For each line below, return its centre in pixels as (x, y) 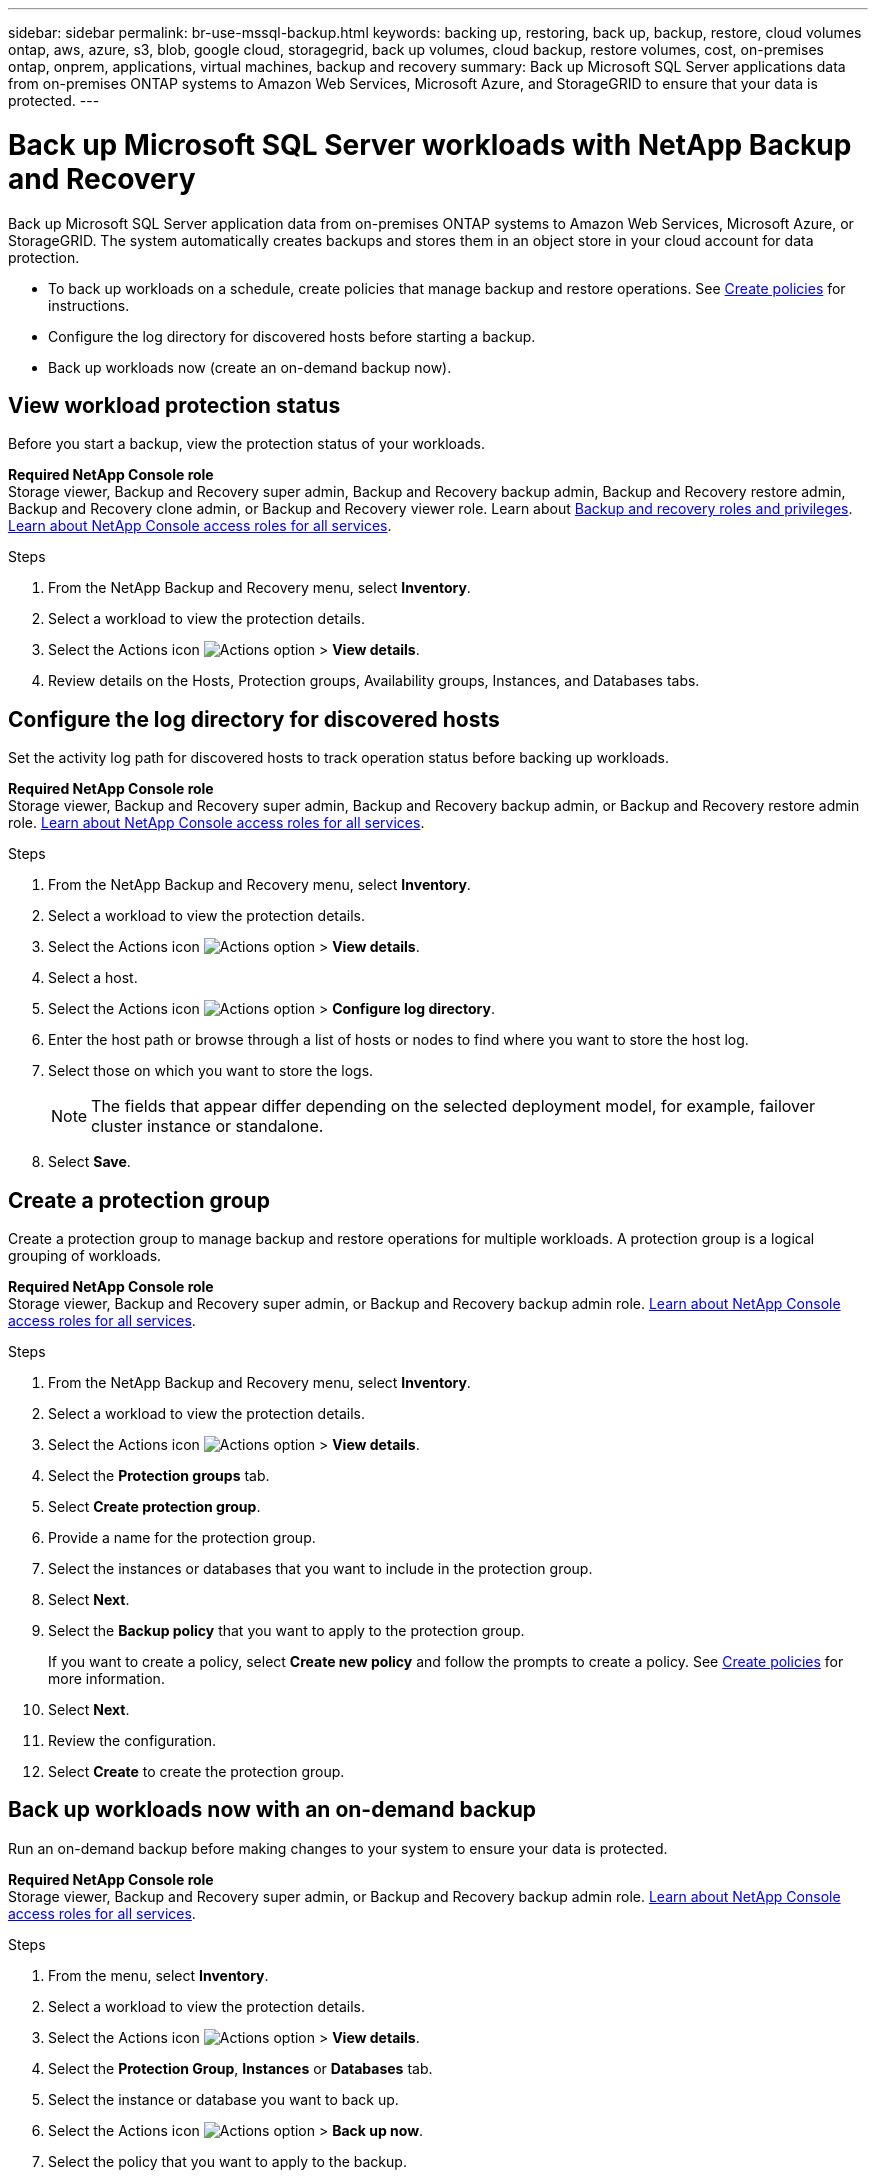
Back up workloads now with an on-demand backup (272, 1810)
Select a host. (93, 978)
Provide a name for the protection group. (182, 1538)
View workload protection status (174, 405)
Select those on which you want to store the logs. (211, 1071)
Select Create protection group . (154, 1507)
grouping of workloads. (85, 1256)
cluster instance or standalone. (207, 1126)
